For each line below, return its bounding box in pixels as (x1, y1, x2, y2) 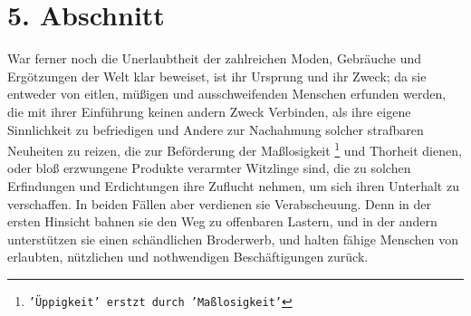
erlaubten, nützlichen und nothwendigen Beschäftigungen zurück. (7, 247, 369, 266)
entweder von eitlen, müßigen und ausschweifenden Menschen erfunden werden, (7, 84, 447, 103)
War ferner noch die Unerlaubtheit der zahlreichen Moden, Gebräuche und (7, 49, 421, 68)
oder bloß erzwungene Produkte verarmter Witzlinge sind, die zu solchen (7, 158, 411, 177)
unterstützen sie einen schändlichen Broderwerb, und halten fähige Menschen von (7, 229, 459, 248)
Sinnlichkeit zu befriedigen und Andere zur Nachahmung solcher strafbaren (7, 120, 424, 139)
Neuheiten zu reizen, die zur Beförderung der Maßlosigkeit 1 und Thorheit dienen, (7, 139, 462, 159)
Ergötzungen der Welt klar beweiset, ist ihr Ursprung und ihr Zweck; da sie (7, 66, 427, 85)
